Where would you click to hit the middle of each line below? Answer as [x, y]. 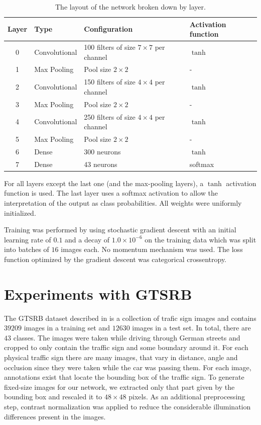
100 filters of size [110, 47]
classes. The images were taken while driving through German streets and [127, 337]
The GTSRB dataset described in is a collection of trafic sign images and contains [130, 318]
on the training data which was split [201, 239]
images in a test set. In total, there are [191, 328]
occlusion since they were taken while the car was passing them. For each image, [128, 367]
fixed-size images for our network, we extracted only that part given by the [119, 387]
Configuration [108, 29]
